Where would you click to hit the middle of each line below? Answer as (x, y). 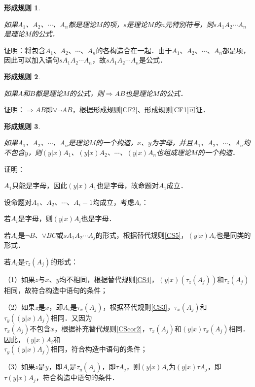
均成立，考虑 (114, 202)
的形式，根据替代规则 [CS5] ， (142, 235)
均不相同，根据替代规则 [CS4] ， (109, 279)
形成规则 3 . (22, 126)
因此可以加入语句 (32, 60)
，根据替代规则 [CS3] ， (139, 306)
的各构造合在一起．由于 (134, 50)
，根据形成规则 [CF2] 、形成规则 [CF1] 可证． (141, 110)
